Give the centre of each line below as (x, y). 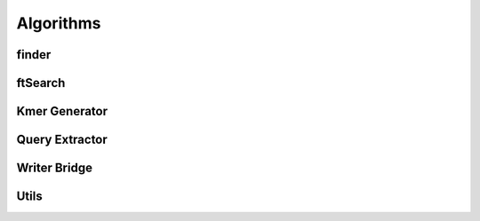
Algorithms (59, 23)
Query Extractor (62, 140)
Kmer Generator (62, 111)
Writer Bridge (55, 168)
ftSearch (41, 83)
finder (34, 55)
